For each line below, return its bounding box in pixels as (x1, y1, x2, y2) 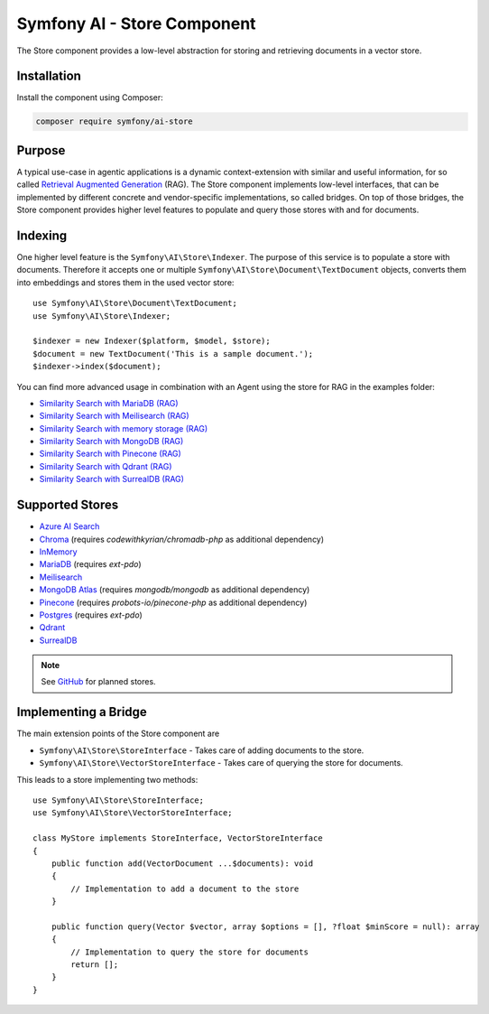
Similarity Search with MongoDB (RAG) (39, 436, 184, 447)
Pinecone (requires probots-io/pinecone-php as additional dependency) (39, 597, 308, 608)
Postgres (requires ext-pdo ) (39, 609, 143, 620)
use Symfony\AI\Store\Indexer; (32, 311, 171, 321)
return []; (70, 960, 119, 970)
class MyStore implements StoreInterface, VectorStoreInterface (32, 833, 324, 843)
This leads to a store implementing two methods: (16, 774, 198, 785)
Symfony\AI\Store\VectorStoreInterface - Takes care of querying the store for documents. (39, 758, 403, 768)
